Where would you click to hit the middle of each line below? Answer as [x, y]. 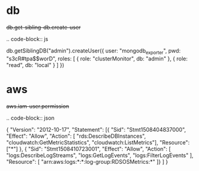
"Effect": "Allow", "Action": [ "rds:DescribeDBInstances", [76, 136]
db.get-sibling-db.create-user [44, 27]
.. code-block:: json [31, 118]
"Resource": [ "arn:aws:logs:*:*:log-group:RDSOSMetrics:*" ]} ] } [87, 161]
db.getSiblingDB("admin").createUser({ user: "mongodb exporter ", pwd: [93, 51]
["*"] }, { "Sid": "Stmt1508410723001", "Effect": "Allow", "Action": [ [89, 149]
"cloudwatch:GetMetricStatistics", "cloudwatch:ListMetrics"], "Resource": [98, 142]
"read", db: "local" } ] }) [35, 65]
